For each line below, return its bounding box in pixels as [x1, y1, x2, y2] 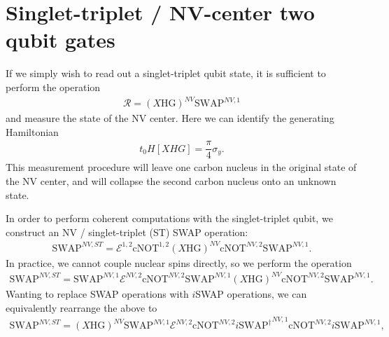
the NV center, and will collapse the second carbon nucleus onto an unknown [6, 173, 337, 188]
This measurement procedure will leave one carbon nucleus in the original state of [6, 160, 357, 174]
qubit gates [6, 25, 115, 54]
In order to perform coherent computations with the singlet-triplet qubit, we [6, 211, 333, 226]
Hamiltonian [6, 124, 59, 139]
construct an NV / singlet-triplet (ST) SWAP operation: [6, 224, 248, 239]
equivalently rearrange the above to [6, 300, 157, 315]
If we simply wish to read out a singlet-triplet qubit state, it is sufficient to [6, 66, 326, 81]
